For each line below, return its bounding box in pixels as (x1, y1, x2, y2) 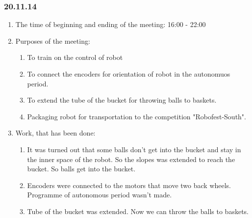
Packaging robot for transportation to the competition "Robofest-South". (27, 111, 246, 121)
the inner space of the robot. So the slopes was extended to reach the (27, 154, 235, 164)
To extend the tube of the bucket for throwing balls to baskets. (27, 95, 217, 105)
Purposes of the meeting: (15, 35, 90, 46)
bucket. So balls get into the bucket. (27, 163, 136, 174)
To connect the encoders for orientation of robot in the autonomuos (27, 69, 230, 79)
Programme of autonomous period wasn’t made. (27, 190, 172, 200)
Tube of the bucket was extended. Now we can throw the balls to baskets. (27, 206, 249, 216)
